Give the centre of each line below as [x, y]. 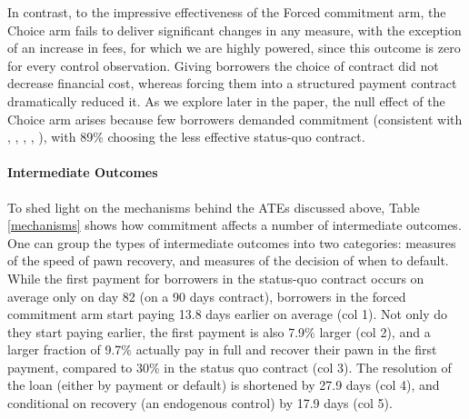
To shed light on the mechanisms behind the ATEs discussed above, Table [214, 207]
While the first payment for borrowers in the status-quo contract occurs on [216, 278]
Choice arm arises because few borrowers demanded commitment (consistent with [235, 119]
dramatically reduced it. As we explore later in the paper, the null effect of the [226, 100]
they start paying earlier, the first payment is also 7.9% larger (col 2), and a [219, 331]
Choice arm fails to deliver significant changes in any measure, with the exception [234, 30]
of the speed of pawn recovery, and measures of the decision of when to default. [228, 260]
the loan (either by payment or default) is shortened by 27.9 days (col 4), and [224, 385]
